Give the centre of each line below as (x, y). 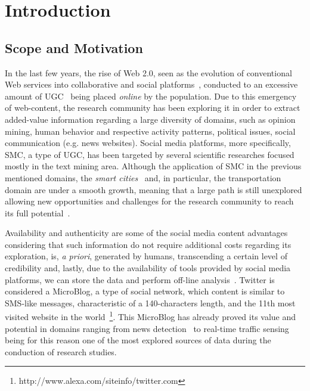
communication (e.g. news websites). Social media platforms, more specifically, (148, 143)
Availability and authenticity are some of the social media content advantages (146, 233)
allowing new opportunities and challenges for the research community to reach (149, 201)
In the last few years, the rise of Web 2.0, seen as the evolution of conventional (148, 72)
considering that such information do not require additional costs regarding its (148, 244)
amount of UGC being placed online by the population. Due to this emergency (151, 96)
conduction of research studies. (61, 351)
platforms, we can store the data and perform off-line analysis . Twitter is (140, 279)
